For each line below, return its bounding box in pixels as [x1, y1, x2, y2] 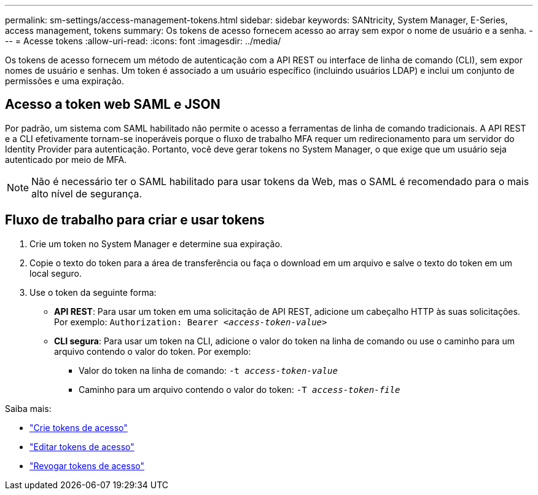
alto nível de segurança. [31, 187, 142, 200]
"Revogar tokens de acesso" [29, 460, 145, 471]
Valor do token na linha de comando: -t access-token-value [79, 365, 338, 376]
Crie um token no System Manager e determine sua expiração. [29, 238, 283, 249]
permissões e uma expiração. [5, 76, 124, 86]
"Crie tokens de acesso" [29, 422, 128, 433]
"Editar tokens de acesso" [29, 441, 134, 452]
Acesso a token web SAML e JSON [5, 97, 220, 113]
